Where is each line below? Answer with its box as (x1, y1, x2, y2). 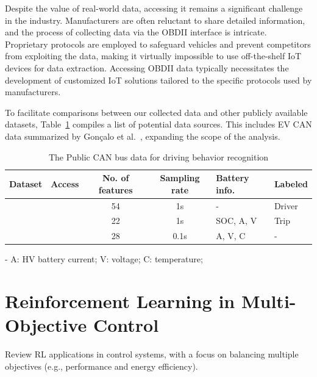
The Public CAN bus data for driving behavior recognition (48, 150, 269, 163)
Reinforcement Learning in (5, 289, 235, 314)
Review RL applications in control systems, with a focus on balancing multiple (5, 348, 299, 361)
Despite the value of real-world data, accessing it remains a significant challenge (5, 2, 303, 14)
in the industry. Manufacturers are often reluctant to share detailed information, (5, 13, 305, 26)
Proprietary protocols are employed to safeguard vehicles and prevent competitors (5, 37, 311, 50)
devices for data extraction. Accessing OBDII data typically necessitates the (5, 61, 289, 74)
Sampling (160, 171, 200, 184)
